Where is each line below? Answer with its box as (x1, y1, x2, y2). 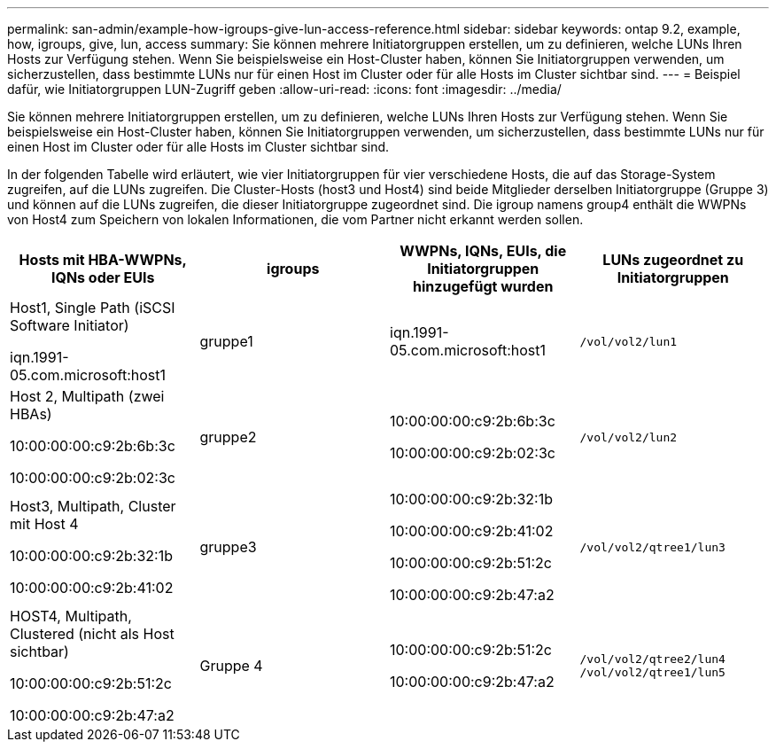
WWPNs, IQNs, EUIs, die (400, 242, 567, 260)
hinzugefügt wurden (413, 277, 554, 295)
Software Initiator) (10, 316, 129, 334)
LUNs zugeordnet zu (602, 251, 744, 269)
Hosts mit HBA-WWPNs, (19, 251, 187, 269)
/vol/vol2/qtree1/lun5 (579, 666, 726, 679)
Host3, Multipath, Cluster (10, 497, 176, 515)
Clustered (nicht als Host (10, 625, 175, 643)
